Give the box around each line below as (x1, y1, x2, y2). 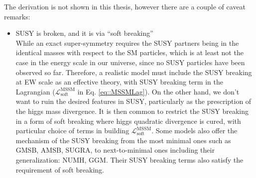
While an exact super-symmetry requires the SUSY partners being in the (15, 37, 239, 48)
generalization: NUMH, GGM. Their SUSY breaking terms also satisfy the (15, 154, 244, 165)
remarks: (4, 11, 30, 21)
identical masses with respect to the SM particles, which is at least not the (15, 47, 244, 58)
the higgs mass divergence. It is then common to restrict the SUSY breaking (15, 105, 249, 116)
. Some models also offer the (151, 125, 238, 136)
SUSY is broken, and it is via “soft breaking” (15, 28, 153, 38)
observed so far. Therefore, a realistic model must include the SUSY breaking (15, 67, 252, 77)
